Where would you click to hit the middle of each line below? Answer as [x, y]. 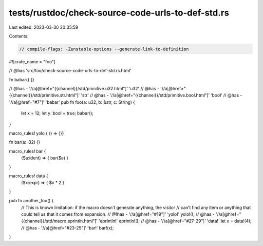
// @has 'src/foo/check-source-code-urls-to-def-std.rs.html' [70, 71]
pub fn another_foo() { [31, 201]
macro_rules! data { [28, 176]
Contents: [19, 36]
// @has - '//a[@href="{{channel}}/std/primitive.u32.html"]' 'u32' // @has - [84, 89]
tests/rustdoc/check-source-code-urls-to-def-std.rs [119, 13]
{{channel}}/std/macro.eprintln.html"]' [59, 221]
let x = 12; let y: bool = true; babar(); [57, 113]
